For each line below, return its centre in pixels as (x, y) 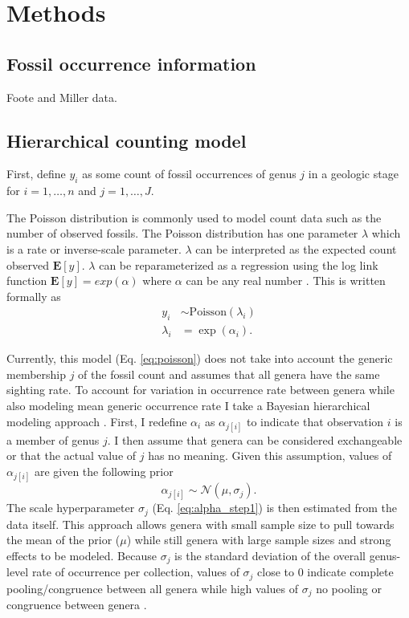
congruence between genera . (77, 605)
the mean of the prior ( (63, 540)
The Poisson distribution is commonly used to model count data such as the (194, 217)
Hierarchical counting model (127, 140)
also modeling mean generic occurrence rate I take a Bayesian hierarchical (188, 405)
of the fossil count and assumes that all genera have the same (229, 374)
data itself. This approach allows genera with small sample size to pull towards (200, 524)
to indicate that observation (315, 421)
